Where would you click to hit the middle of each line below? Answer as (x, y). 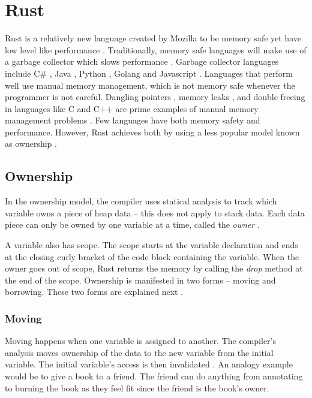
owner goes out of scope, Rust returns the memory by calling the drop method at (154, 268)
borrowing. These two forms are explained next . (94, 292)
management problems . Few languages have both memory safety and (133, 120)
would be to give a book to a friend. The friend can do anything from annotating (154, 376)
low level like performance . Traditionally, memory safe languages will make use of (156, 49)
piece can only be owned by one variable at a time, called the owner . (132, 224)
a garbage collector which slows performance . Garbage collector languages (142, 61)
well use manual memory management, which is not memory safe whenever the (150, 85)
